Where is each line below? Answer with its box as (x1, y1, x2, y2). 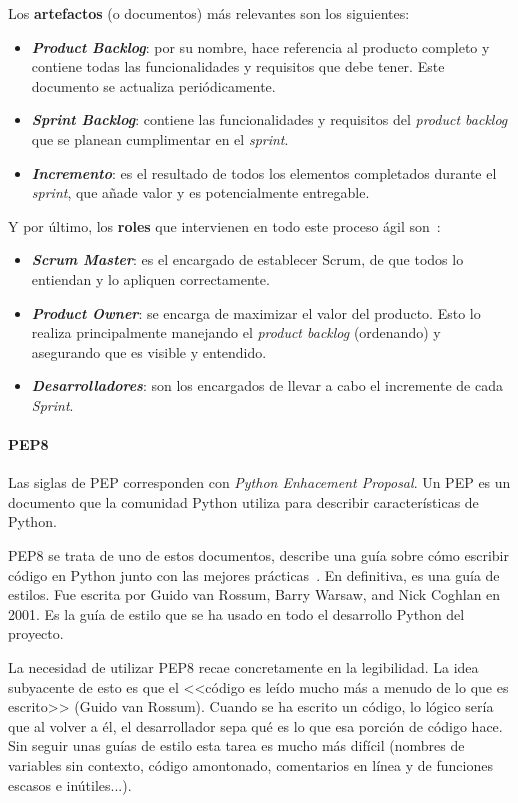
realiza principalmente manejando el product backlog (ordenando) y (31, 322, 441, 343)
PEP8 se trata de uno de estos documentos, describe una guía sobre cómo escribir (8, 545, 510, 566)
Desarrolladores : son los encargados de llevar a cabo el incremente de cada (31, 375, 503, 396)
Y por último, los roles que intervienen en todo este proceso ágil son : (8, 215, 441, 236)
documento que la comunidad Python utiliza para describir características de (8, 491, 479, 512)
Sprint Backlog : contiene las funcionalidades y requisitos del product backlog (31, 109, 508, 130)
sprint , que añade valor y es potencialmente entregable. (31, 182, 370, 203)
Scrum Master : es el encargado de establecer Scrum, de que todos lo (31, 249, 464, 270)
